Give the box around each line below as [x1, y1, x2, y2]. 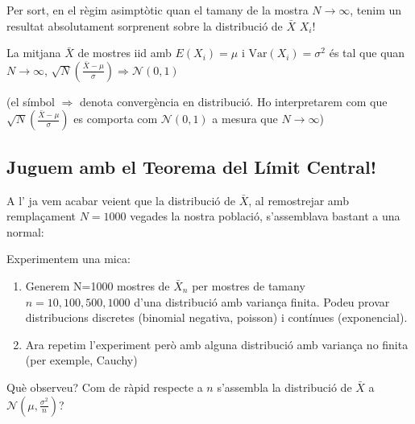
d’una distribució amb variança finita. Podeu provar [134, 293, 390, 310]
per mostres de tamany [192, 277, 305, 294]
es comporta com [73, 110, 158, 127]
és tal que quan [329, 44, 405, 61]
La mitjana [6, 44, 61, 61]
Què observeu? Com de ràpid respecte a [6, 378, 203, 395]
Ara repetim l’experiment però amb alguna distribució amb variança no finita [25, 335, 409, 352]
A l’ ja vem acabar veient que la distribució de [6, 191, 236, 208]
